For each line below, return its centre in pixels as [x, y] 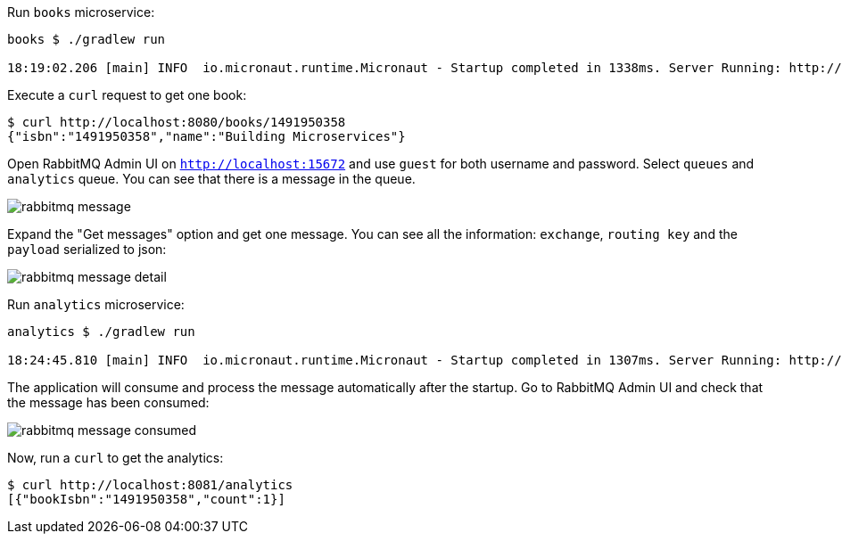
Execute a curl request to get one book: [127, 95]
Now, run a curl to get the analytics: [116, 458]
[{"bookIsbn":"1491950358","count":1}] [146, 499]
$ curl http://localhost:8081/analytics [150, 485]
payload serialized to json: [87, 249]
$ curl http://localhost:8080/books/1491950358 [177, 122]
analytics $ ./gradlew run [101, 332]
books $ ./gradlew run [87, 39]
